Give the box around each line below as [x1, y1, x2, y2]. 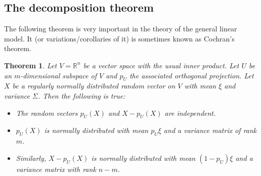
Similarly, [16, 152, 47, 163]
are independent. [164, 107, 216, 118]
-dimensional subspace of [20, 70, 97, 80]
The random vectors [16, 107, 78, 118]
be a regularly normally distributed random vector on [12, 80, 176, 91]
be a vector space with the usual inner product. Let [83, 60, 239, 70]
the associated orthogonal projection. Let [129, 70, 254, 80]
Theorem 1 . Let [4, 60, 57, 70]
